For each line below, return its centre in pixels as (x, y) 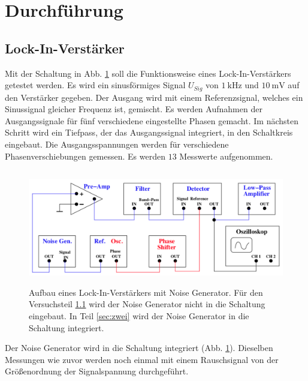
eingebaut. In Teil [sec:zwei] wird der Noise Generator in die (139, 315)
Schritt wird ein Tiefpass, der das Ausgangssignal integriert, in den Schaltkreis (149, 132)
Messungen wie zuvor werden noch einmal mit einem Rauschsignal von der (142, 359)
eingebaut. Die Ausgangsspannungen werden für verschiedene (117, 144)
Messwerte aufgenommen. (226, 156)
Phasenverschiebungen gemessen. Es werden (85, 156)
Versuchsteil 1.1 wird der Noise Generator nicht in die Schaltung (147, 304)
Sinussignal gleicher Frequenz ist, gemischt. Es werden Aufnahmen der (134, 109)
